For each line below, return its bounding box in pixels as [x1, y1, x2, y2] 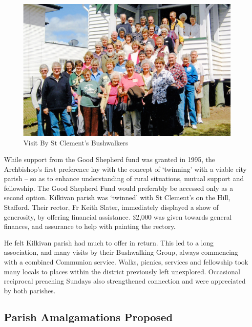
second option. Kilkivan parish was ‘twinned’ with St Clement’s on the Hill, [4, 192, 231, 203]
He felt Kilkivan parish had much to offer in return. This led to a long [4, 237, 214, 247]
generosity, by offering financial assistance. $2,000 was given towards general [4, 211, 232, 222]
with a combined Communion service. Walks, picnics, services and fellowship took [4, 256, 249, 266]
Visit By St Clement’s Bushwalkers [23, 138, 128, 148]
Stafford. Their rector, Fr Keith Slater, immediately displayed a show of [4, 202, 219, 212]
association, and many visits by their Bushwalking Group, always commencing [4, 247, 238, 257]
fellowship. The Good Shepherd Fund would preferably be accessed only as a [4, 183, 233, 193]
